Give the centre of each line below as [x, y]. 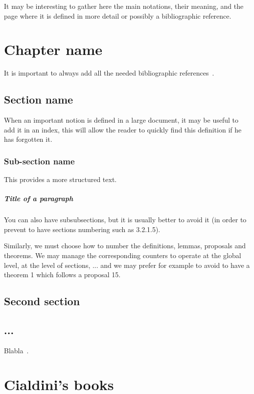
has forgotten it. [28, 139]
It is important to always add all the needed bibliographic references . [109, 73]
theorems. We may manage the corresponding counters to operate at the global [123, 255]
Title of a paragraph [39, 198]
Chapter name [53, 49]
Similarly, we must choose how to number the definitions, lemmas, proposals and [125, 246]
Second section [42, 301]
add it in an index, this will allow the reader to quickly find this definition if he [123, 129]
